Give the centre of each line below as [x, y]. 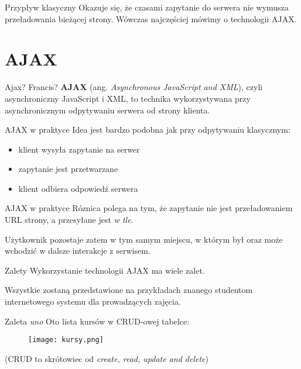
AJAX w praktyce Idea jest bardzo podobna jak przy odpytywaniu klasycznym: [148, 130]
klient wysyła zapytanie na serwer [79, 149]
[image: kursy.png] [66, 340]
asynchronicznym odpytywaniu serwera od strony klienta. [107, 110]
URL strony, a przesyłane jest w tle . [69, 220]
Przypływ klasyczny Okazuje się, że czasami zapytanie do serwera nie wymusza [147, 7]
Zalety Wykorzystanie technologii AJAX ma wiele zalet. [105, 270]
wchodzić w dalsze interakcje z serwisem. [78, 251]
